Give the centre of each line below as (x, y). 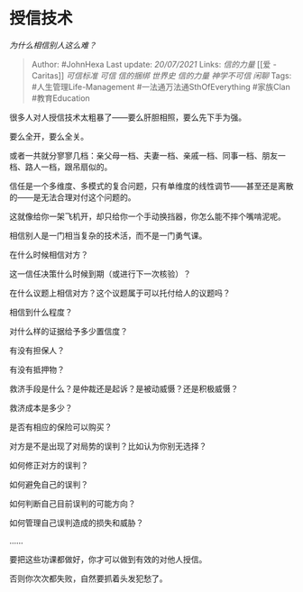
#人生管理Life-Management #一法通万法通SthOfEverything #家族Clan (161, 87)
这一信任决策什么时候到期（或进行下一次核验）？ (100, 273)
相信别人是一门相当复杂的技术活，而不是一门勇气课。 (108, 235)
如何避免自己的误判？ (49, 484)
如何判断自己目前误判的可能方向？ (73, 503)
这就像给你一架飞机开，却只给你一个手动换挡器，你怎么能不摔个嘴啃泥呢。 (147, 216)
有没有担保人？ (37, 350)
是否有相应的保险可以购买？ (61, 427)
